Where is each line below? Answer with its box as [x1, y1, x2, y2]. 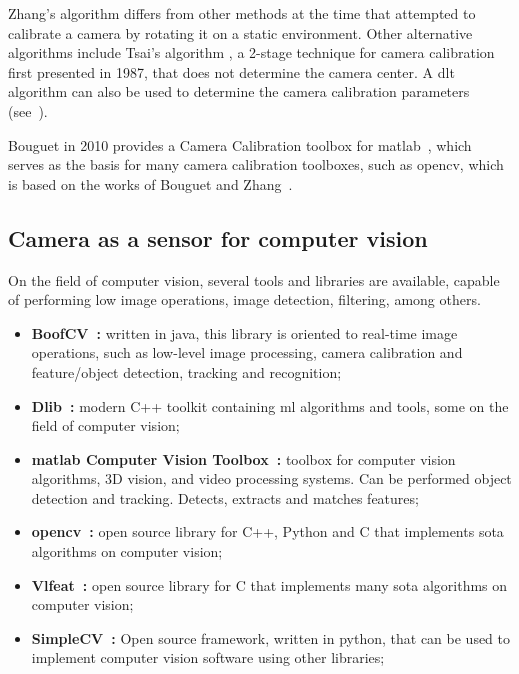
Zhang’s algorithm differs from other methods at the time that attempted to [8, 3, 476, 23]
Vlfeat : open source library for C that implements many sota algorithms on [31, 574, 508, 595]
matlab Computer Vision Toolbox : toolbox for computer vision [31, 448, 456, 469]
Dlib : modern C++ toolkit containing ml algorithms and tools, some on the [31, 395, 509, 416]
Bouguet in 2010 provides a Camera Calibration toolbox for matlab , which [8, 134, 472, 155]
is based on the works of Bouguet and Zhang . [8, 173, 293, 194]
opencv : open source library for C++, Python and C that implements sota [31, 521, 504, 542]
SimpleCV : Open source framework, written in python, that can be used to [31, 627, 511, 648]
